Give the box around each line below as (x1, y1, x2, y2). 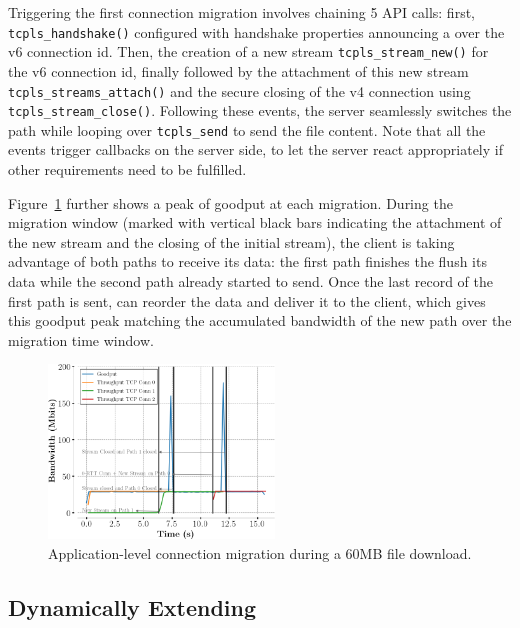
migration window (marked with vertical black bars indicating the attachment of (8, 212, 502, 233)
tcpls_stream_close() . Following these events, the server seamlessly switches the (8, 100, 512, 121)
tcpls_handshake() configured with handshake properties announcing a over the (8, 21, 505, 42)
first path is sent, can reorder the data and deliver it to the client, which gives (8, 290, 486, 311)
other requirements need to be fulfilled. (8, 159, 247, 180)
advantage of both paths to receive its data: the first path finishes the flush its (8, 251, 487, 272)
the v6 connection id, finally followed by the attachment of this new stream (8, 60, 469, 81)
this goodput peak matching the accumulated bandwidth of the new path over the (8, 310, 512, 331)
